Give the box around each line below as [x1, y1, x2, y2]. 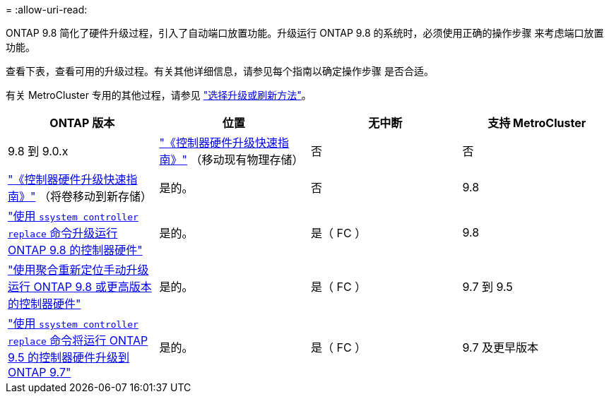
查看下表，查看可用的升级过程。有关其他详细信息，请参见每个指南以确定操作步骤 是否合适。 [6, 65, 434, 77]
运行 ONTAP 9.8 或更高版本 [8, 280, 152, 294]
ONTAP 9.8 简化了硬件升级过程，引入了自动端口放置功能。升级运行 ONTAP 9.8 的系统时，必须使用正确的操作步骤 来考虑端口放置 [6, 27, 604, 39]
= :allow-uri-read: [6, 4, 88, 16]
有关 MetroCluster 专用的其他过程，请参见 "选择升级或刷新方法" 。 [6, 89, 312, 101]
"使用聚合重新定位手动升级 [8, 263, 149, 277]
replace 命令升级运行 [8, 226, 118, 240]
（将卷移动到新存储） [38, 189, 152, 203]
